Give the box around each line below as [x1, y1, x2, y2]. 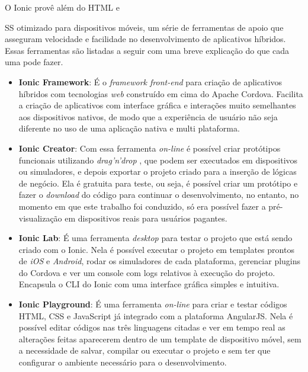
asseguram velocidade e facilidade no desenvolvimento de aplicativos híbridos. [5, 33, 286, 45]
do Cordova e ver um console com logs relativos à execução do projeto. [18, 266, 275, 278]
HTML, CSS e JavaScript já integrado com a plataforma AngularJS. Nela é [18, 309, 293, 322]
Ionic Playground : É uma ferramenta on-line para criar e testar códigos [18, 298, 287, 310]
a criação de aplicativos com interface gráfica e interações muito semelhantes [18, 99, 296, 111]
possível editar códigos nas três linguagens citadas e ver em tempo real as [18, 321, 285, 333]
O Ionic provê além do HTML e [5, 1, 120, 13]
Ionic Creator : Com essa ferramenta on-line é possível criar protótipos [18, 142, 281, 154]
